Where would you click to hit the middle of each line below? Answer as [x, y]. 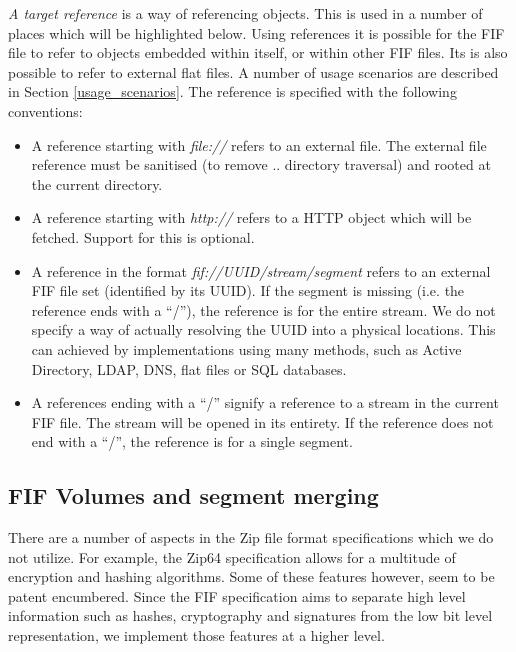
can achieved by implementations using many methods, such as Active [246, 348]
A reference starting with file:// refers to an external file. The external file [259, 144]
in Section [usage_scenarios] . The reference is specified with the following [232, 91]
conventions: [45, 110]
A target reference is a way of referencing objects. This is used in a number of [245, 13]
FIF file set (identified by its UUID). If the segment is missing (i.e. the [248, 290]
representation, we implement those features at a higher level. [196, 635]
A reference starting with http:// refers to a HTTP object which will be [251, 217]
